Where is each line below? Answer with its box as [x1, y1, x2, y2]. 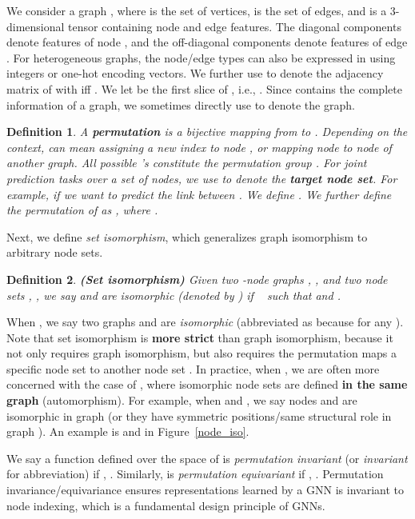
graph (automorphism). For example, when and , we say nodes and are [6, 392, 357, 409]
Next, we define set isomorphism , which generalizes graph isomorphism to [6, 228, 368, 245]
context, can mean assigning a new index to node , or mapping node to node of [6, 138, 392, 155]
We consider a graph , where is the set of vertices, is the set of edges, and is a [6, 2, 387, 18]
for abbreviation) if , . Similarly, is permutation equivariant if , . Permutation [6, 465, 384, 482]
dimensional [6, 18, 65, 34]
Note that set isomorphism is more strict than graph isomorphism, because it [6, 329, 393, 345]
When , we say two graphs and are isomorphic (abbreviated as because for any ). [6, 313, 404, 330]
